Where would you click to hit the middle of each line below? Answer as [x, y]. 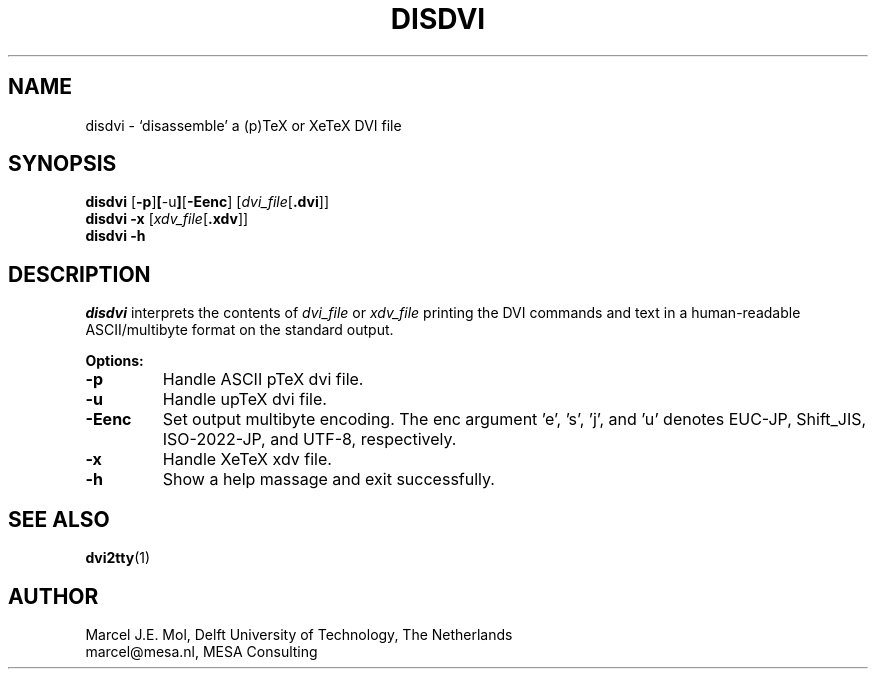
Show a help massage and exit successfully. [328, 479]
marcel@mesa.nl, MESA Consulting [201, 651]
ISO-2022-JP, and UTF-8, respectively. [309, 439]
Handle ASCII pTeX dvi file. [263, 379]
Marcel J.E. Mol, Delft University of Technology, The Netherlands [299, 634]
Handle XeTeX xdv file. [247, 459]
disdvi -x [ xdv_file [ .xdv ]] [167, 219]
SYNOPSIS [62, 164]
